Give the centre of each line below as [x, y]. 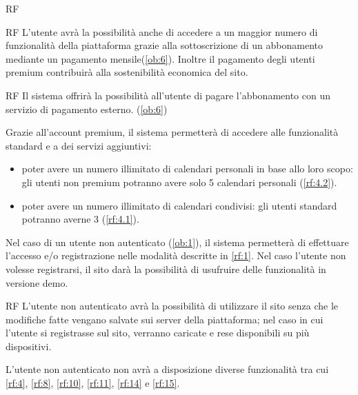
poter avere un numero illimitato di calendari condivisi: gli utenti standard [179, 205]
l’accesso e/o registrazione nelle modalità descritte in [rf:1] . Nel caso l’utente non [176, 255]
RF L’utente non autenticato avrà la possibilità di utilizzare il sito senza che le [172, 306]
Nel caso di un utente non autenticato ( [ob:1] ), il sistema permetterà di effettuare [177, 242]
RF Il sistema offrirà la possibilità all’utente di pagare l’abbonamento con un [168, 95]
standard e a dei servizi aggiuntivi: [79, 145]
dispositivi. [29, 346]
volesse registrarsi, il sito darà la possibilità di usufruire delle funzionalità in [166, 269]
